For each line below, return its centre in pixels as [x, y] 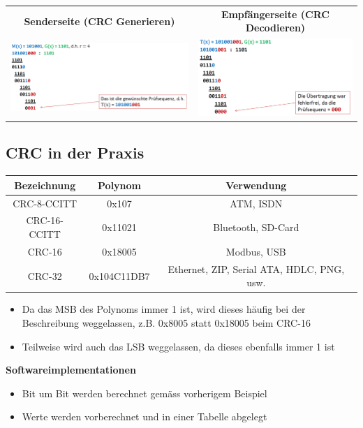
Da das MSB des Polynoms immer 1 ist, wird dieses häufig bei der [164, 309]
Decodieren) [275, 28]
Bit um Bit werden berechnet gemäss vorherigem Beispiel [145, 393]
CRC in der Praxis [75, 153]
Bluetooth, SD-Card [256, 227]
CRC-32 [45, 275]
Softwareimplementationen [71, 370]
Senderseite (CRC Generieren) [99, 21]
